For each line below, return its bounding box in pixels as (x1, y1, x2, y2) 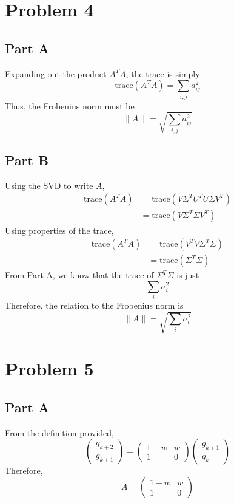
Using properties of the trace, (5, 224, 114, 236)
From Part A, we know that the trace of (5, 269, 154, 281)
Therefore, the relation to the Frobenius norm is (5, 299, 184, 312)
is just (176, 269, 199, 281)
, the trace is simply (125, 67, 200, 80)
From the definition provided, (5, 426, 114, 439)
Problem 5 (5, 356, 94, 381)
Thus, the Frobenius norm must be (5, 99, 135, 112)
